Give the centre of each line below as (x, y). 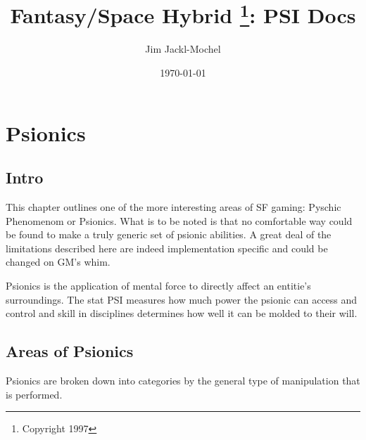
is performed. (34, 394)
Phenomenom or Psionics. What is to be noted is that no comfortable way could (179, 220)
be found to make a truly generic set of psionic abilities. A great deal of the (169, 234)
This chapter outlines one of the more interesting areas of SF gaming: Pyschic (173, 207)
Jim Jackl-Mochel (183, 49)
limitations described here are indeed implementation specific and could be (167, 248)
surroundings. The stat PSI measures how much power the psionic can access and (182, 299)
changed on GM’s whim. (58, 262)
